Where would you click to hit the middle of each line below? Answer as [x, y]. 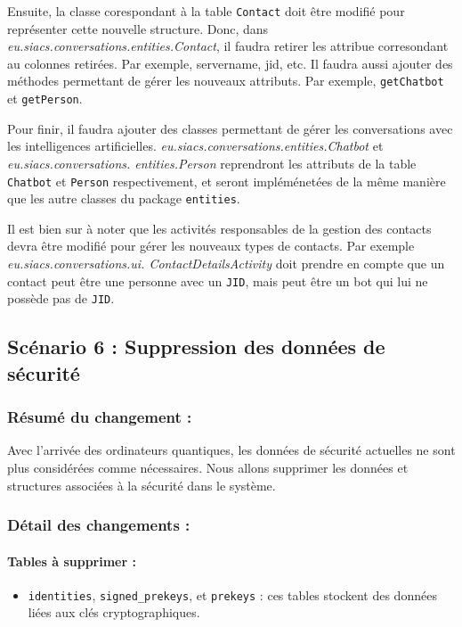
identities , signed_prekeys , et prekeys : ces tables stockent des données [232, 594]
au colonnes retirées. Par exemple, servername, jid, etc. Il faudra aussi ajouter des [230, 63]
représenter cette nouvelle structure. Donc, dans [138, 28]
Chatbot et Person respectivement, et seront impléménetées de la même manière [227, 181]
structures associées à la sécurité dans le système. [142, 485]
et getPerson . [45, 99]
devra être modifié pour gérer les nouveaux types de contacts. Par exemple [211, 246]
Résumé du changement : [100, 417]
